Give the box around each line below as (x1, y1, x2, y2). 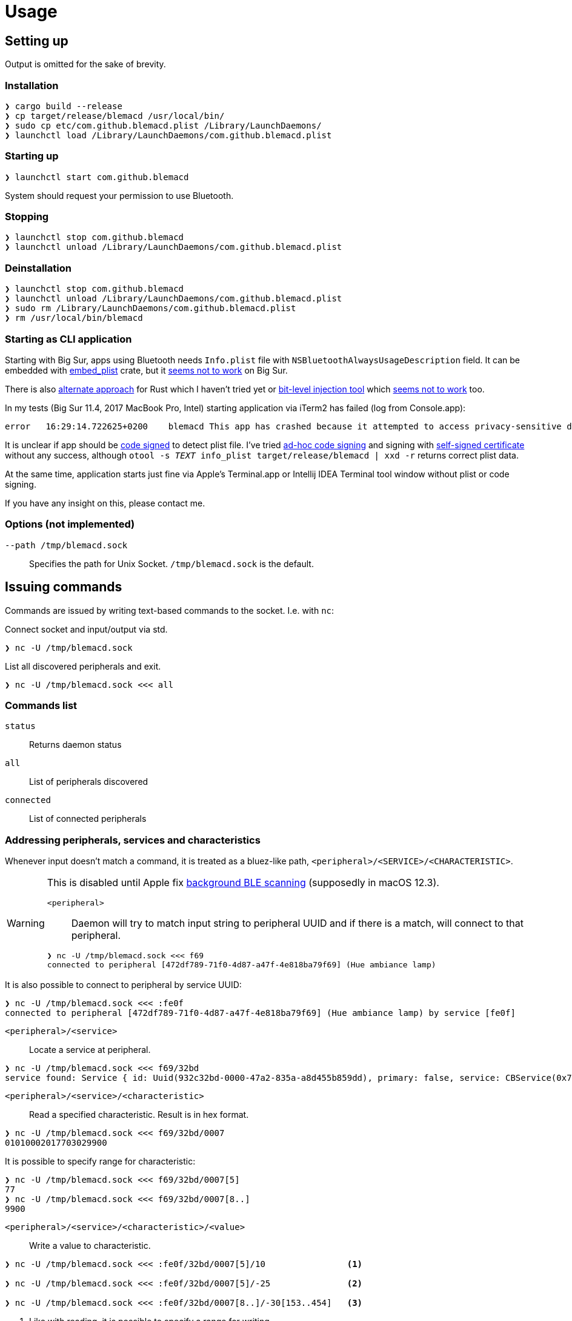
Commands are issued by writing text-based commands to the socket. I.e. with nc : (5, 605, 334, 616)
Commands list (5, 699, 78, 711)
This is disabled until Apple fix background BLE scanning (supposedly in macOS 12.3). (47, 876, 439, 889)
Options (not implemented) (5, 518, 135, 531)
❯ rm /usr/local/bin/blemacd (5, 313, 143, 323)
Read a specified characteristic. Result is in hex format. (29, 1109, 249, 1120)
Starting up (5, 150, 59, 163)
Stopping (5, 210, 49, 223)
